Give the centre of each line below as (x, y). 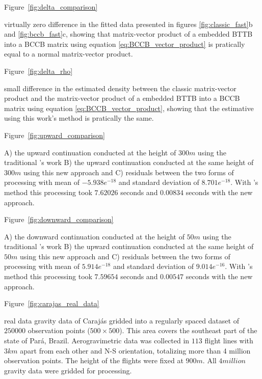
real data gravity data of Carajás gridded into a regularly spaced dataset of (122, 320)
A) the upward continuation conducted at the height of (90, 152)
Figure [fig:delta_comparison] (51, 7)
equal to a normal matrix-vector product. (69, 54)
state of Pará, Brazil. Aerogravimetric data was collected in (97, 341)
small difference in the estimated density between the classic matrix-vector (120, 88)
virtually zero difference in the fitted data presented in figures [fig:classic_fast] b (128, 24)
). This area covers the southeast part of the (188, 330)
